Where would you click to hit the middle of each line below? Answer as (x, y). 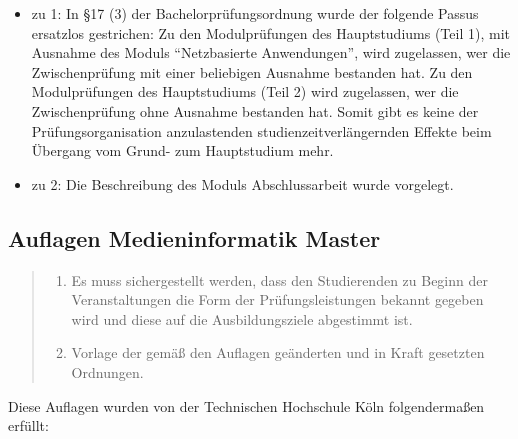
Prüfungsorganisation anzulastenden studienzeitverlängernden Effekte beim (261, 130)
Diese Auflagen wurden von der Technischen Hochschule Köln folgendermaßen (246, 405)
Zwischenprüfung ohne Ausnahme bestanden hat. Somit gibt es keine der (255, 110)
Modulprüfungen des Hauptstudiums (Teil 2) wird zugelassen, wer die (245, 91)
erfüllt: (28, 425)
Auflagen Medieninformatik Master (194, 237)
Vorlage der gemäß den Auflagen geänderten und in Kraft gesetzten (278, 352)
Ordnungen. (107, 371)
